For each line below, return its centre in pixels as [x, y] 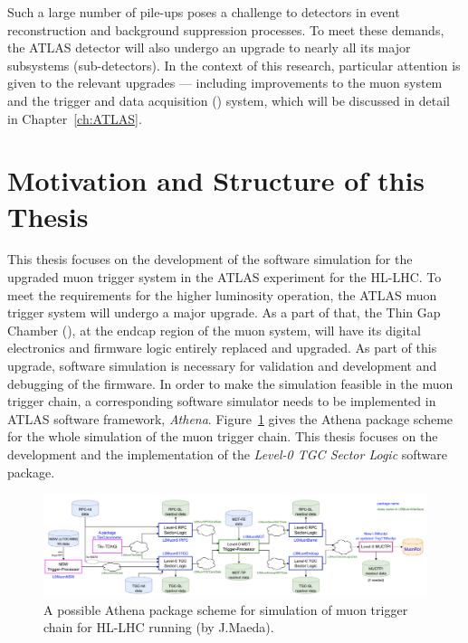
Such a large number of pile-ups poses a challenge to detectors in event [204, 12]
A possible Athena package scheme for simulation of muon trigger [226, 609]
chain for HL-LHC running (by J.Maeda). [159, 627]
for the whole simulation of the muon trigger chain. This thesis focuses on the [223, 436]
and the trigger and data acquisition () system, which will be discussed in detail [229, 100]
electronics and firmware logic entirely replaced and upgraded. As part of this [222, 348]
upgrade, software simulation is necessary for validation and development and [222, 366]
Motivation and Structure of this [216, 180]
